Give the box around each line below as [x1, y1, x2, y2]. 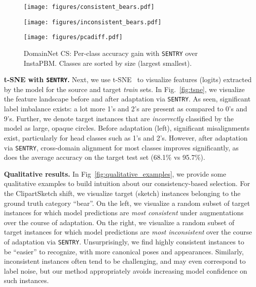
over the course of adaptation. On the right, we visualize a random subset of [4, 217, 235, 227]
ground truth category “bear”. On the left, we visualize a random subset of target [4, 197, 250, 208]
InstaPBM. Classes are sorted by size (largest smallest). [24, 57, 192, 68]
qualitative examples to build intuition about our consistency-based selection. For [4, 178, 250, 189]
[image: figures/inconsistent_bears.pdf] [24, 18, 162, 26]
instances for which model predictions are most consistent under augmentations [4, 207, 244, 218]
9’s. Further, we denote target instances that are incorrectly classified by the [4, 113, 234, 123]
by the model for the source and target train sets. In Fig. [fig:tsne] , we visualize [4, 84, 245, 94]
